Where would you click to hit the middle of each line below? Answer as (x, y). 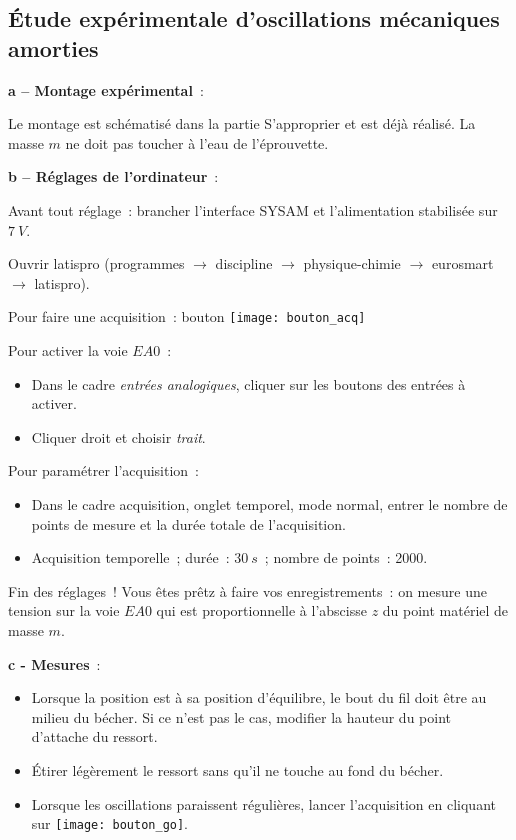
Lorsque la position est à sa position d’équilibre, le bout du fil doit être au (259, 697)
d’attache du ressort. (94, 736)
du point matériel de (445, 610)
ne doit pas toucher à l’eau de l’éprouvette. (197, 142)
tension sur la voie (64, 610)
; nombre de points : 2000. (346, 557)
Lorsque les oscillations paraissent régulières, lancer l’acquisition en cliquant (263, 803)
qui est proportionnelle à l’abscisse (261, 610)
